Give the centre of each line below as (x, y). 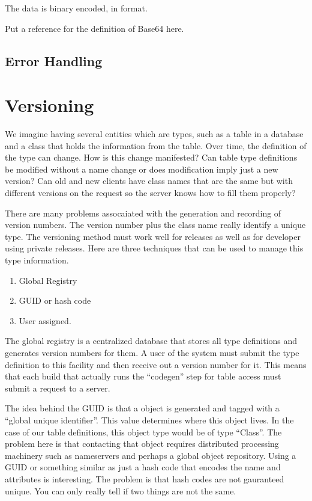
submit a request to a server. (58, 388)
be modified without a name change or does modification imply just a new (142, 169)
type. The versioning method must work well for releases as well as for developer (153, 236)
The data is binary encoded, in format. (76, 8)
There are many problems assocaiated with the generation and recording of (143, 213)
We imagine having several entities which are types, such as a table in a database (154, 134)
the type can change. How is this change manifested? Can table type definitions (151, 157)
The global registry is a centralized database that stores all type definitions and (151, 341)
